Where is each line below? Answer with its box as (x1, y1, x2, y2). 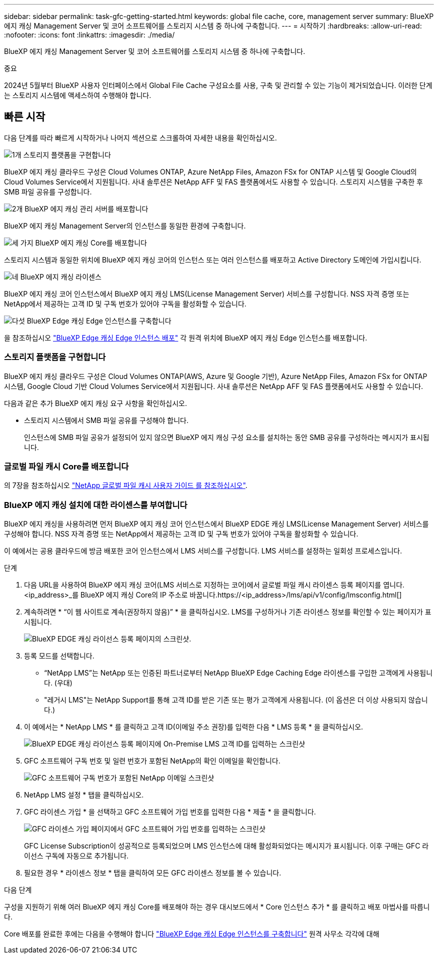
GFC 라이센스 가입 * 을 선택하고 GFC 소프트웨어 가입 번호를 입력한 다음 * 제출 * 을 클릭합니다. (24, 807, 316, 816)
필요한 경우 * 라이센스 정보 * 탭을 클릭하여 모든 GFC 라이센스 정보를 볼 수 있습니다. (24, 868, 281, 877)
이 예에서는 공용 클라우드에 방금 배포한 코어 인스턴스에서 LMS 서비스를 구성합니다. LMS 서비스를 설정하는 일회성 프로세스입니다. (4, 546, 402, 555)
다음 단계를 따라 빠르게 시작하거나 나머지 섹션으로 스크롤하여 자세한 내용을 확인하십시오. (4, 133, 277, 142)
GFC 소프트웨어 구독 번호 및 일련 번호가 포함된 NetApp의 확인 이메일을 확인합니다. (24, 756, 280, 765)
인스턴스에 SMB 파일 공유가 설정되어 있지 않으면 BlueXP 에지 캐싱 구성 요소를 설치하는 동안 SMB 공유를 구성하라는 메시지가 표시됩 (24, 432, 429, 441)
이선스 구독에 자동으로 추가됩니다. (24, 851, 129, 860)
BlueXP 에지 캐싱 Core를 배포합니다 (35, 238, 147, 247)
